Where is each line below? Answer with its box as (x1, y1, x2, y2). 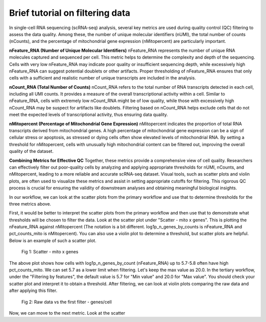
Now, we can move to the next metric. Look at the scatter (9, 310, 126, 316)
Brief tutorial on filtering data (9, 7, 131, 18)
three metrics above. (9, 201, 51, 207)
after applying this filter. (9, 287, 58, 293)
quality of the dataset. (9, 148, 54, 154)
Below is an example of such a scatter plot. (9, 237, 97, 244)
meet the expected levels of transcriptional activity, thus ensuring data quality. (9, 111, 168, 118)
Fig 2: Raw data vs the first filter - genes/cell (21, 299, 112, 305)
